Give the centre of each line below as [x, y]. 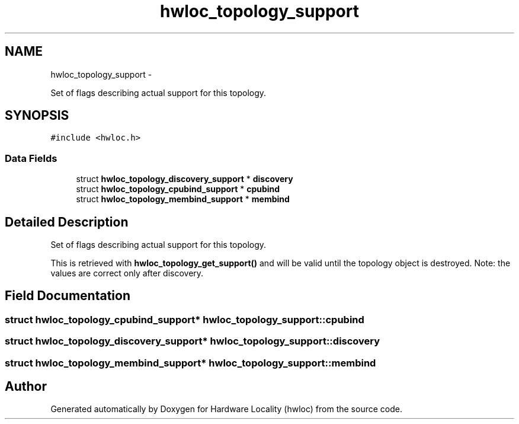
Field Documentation [68, 296]
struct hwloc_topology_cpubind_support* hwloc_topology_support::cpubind [185, 319]
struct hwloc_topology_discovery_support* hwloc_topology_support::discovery [193, 341]
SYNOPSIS [37, 116]
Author [26, 387]
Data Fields [31, 158]
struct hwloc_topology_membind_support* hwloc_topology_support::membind [190, 363]
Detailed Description [67, 222]
